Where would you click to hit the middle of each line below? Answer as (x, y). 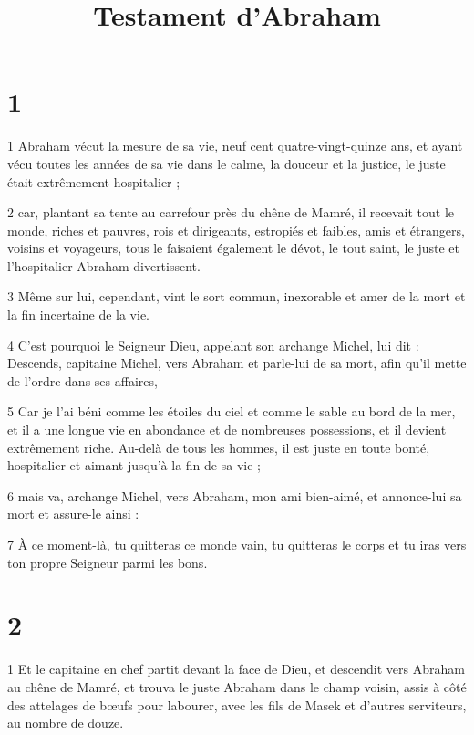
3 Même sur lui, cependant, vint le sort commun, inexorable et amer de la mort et (237, 296)
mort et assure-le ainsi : (73, 514)
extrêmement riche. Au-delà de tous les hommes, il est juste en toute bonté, (219, 447)
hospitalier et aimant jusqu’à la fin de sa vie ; (134, 465)
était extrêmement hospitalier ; (94, 181)
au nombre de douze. (66, 723)
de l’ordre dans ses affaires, (82, 380)
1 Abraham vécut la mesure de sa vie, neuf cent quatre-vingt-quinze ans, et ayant (235, 146)
